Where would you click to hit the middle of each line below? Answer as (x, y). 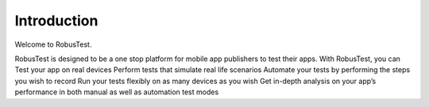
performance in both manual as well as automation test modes (117, 92)
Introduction (56, 21)
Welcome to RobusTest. (53, 44)
